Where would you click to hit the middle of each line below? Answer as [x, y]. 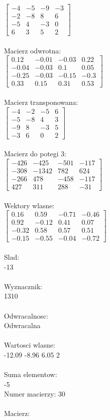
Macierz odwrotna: [33, 50]
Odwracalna [22, 325]
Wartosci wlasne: [30, 345]
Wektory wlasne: [29, 205]
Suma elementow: [31, 374]
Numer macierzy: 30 [35, 394]
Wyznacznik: [23, 286]
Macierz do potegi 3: [35, 154]
